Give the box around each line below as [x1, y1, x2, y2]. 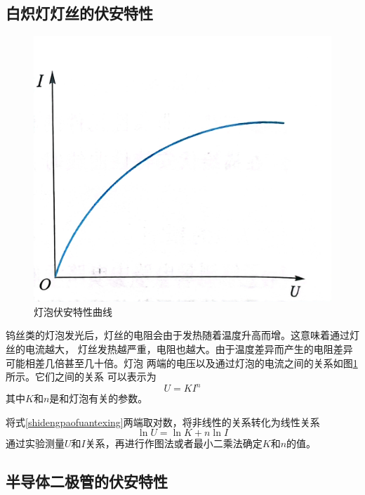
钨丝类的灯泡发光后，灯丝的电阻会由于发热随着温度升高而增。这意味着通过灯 [6, 328, 359, 342]
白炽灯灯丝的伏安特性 [6, 2, 153, 24]
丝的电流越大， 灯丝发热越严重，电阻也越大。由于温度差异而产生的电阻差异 [6, 342, 353, 356]
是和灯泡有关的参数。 [49, 391, 148, 406]
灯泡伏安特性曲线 [34, 304, 112, 319]
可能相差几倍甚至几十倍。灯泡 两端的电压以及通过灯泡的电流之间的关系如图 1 [6, 355, 358, 370]
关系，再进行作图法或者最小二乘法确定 [85, 436, 263, 451]
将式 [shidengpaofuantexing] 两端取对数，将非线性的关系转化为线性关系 [6, 414, 320, 429]
